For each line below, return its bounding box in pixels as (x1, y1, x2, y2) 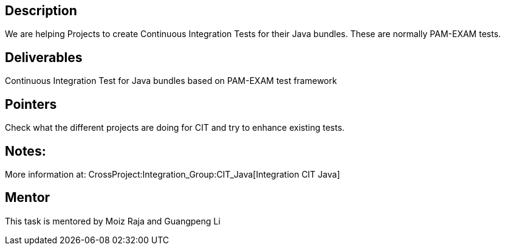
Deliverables (5, 49, 83, 65)
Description (5, 3, 77, 18)
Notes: (5, 143, 46, 159)
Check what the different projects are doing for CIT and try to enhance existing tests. (5, 122, 345, 133)
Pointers (5, 96, 57, 112)
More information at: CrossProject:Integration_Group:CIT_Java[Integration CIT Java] (5, 168, 340, 179)
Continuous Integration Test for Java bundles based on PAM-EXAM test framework (5, 75, 337, 86)
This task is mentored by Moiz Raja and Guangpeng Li (5, 215, 221, 226)
